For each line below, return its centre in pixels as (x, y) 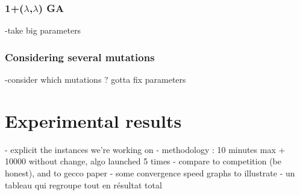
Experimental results (93, 120)
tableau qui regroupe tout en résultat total (83, 184)
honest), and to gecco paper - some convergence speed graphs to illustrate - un (150, 172)
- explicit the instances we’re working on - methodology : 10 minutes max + (145, 149)
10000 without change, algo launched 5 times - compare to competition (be (143, 161)
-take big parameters (43, 30)
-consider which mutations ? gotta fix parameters (95, 79)
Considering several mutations (80, 57)
